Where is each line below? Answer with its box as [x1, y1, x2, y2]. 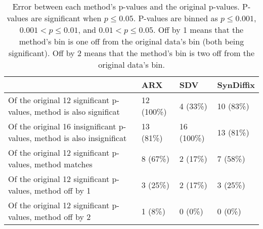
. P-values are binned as [133, 12, 218, 24]
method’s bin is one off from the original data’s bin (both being [19, 35, 244, 47]
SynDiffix [217, 79, 255, 90]
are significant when [31, 12, 102, 24]
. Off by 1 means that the [153, 24, 244, 35]
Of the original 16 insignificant [8, 120, 116, 132]
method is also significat [34, 106, 120, 117]
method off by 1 [34, 185, 91, 196]
